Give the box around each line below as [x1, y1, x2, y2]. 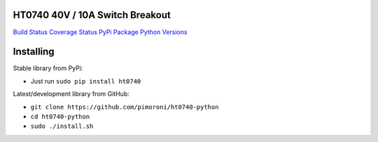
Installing [13, 46, 55, 58]
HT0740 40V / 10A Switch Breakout [13, 9, 171, 21]
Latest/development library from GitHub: [13, 90, 129, 98]
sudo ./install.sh [30, 123, 94, 130]
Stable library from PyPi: [13, 64, 83, 72]
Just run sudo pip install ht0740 [30, 77, 141, 85]
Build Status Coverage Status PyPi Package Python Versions [13, 28, 188, 36]
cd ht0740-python [30, 112, 90, 120]
